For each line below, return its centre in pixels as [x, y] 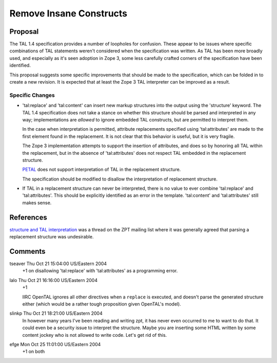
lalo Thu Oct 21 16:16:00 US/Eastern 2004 [53, 280]
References [28, 217]
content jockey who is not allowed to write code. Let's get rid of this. [95, 335]
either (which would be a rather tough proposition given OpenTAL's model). [102, 304]
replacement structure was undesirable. [52, 237]
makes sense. [37, 203]
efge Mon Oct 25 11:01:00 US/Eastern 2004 [55, 344]
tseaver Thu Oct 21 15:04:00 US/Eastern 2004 [58, 264]
